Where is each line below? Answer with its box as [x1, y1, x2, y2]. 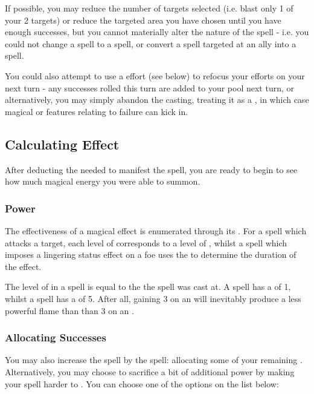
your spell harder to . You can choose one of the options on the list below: [5, 377, 279, 390]
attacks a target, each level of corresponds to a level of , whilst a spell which [5, 236, 287, 249]
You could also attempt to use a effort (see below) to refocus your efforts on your [5, 69, 305, 82]
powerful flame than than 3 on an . [5, 304, 134, 317]
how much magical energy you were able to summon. [5, 175, 200, 188]
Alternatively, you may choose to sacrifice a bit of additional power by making [5, 365, 295, 378]
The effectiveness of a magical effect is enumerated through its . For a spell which [5, 224, 307, 237]
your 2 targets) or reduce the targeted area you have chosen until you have [5, 13, 281, 26]
